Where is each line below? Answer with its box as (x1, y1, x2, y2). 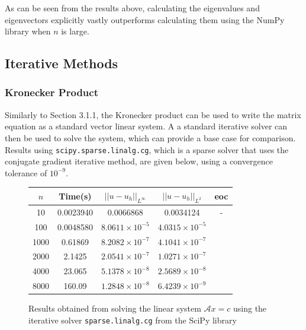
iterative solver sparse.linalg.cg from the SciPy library (28, 313, 237, 326)
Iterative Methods (5, 54, 118, 72)
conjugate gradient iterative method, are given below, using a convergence (5, 155, 273, 167)
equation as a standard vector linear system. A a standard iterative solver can (5, 120, 288, 132)
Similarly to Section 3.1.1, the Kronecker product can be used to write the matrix (5, 108, 301, 120)
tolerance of (5, 166, 47, 179)
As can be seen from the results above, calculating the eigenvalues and (5, 2, 260, 14)
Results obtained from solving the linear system (28, 302, 201, 315)
